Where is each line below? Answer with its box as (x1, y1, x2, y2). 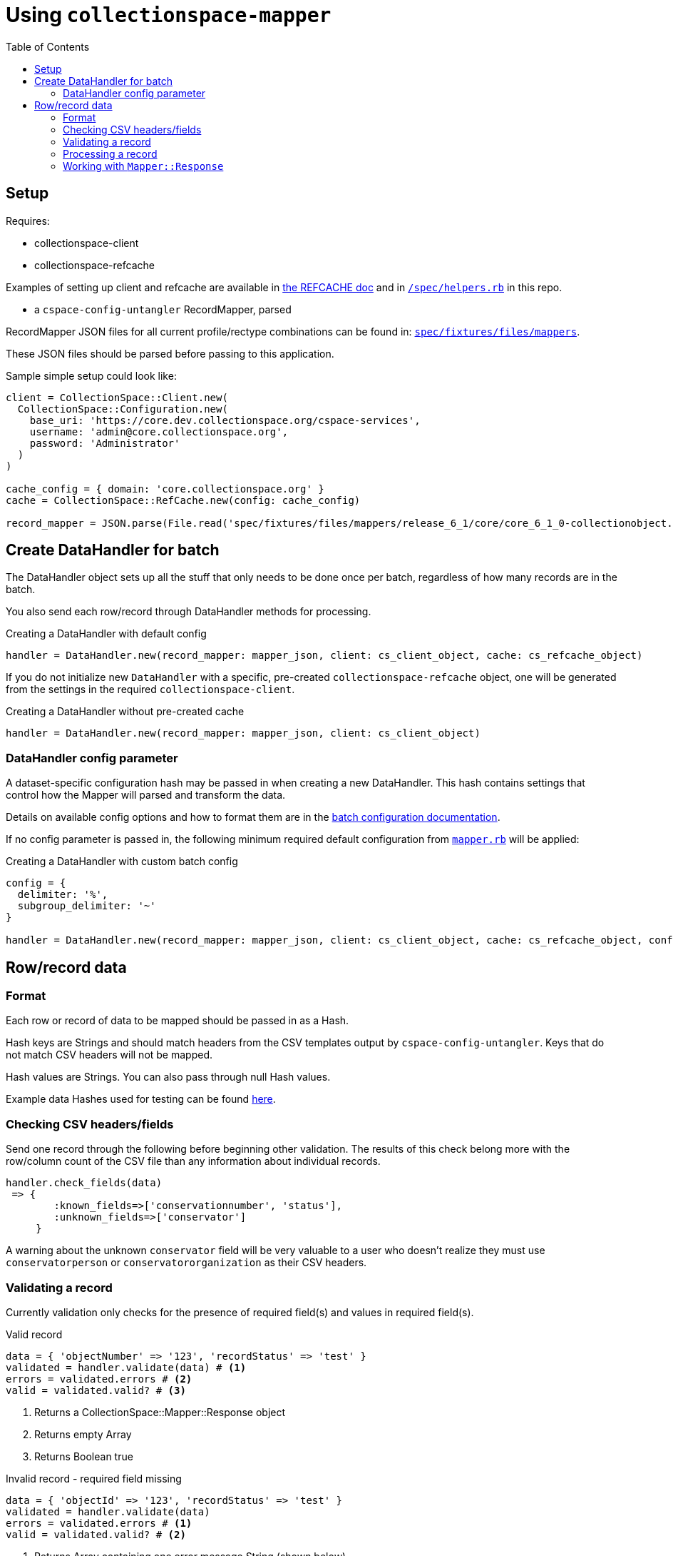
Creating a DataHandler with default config (6, 627, 207, 640)
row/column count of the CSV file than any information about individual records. (6, 1155, 381, 1168)
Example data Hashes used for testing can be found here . (6, 1093, 276, 1106)
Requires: (6, 214, 50, 227)
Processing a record (63, 147, 158, 160)
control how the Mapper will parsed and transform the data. (6, 789, 286, 802)
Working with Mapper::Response (63, 159, 224, 172)
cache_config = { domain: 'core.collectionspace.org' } (6, 483, 324, 495)
